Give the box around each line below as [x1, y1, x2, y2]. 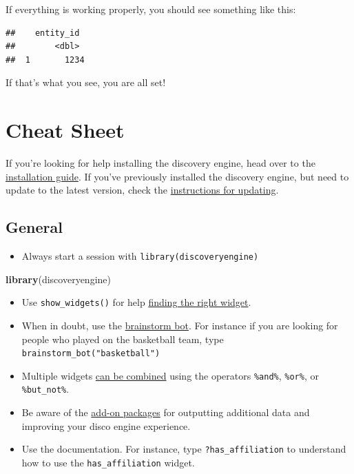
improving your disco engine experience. [21, 418, 191, 433]
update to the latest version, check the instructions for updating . [6, 183, 279, 197]
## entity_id [6, 28, 80, 38]
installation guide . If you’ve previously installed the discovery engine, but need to [6, 169, 349, 183]
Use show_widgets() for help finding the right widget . [21, 295, 251, 309]
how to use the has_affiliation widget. [21, 455, 195, 469]
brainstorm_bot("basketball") [21, 349, 160, 359]
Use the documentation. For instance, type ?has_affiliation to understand [21, 442, 346, 456]
